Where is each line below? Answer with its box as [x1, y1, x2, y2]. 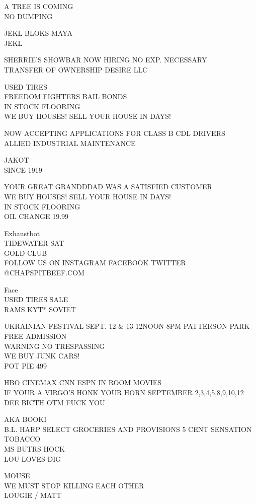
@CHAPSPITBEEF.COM [4, 267, 84, 278]
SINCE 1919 [4, 164, 42, 175]
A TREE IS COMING [4, 1, 73, 11]
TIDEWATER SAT [4, 238, 64, 248]
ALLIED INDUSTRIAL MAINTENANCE [4, 137, 136, 148]
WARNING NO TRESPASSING [4, 340, 105, 351]
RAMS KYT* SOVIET [4, 304, 76, 314]
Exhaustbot [4, 228, 40, 238]
